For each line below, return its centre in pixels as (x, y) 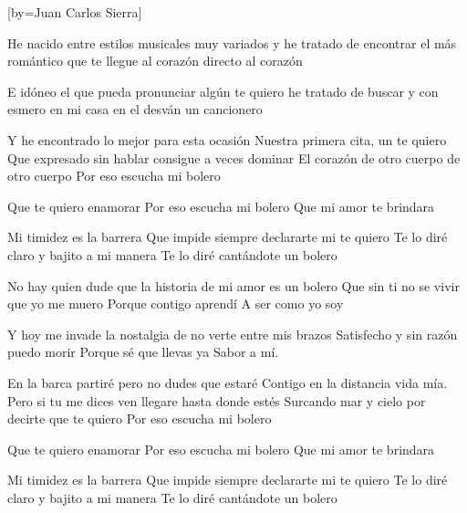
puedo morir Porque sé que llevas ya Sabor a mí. (143, 352)
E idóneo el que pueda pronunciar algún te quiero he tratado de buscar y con (223, 91)
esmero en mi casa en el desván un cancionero (135, 109)
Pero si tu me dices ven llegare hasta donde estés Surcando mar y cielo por (217, 400)
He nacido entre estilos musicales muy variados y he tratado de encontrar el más (232, 42)
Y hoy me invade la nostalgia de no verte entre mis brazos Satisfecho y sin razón (233, 334)
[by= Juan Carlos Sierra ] (75, 12)
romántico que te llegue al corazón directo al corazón (155, 61)
